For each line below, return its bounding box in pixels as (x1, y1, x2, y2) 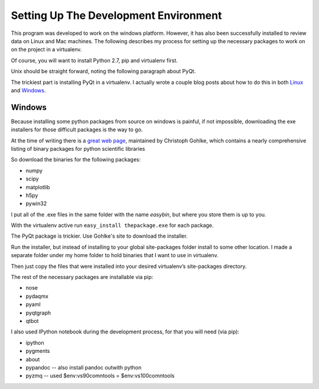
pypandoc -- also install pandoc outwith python (25, 364, 142, 371)
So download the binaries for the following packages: (11, 156, 141, 163)
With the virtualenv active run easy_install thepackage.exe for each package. (11, 222, 214, 229)
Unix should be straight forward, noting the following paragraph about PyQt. (11, 68, 196, 75)
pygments (25, 348, 50, 355)
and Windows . (11, 86, 46, 94)
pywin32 (25, 200, 47, 207)
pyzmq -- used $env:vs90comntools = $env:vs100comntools (25, 372, 175, 380)
